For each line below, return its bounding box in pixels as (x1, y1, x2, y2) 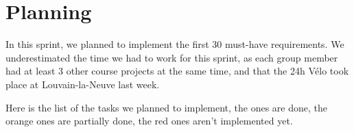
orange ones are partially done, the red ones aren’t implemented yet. (5, 114, 293, 128)
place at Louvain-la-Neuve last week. (5, 77, 160, 91)
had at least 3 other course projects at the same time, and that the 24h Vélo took (5, 64, 349, 78)
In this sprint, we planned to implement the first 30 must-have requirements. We (5, 37, 344, 51)
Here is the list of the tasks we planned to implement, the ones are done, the (5, 100, 328, 114)
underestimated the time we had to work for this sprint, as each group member (5, 50, 338, 64)
